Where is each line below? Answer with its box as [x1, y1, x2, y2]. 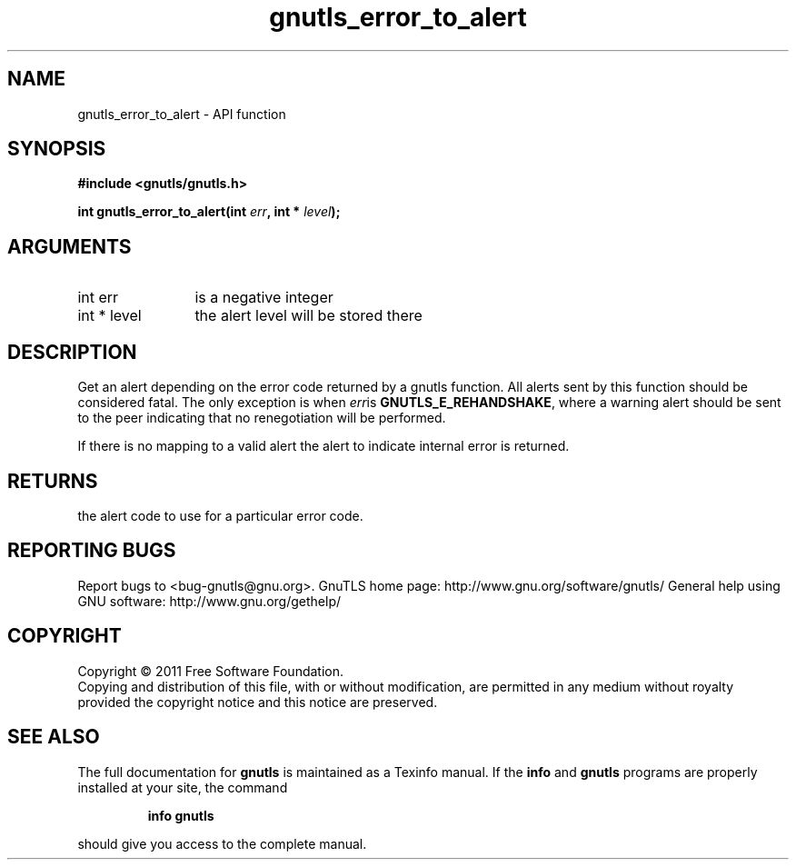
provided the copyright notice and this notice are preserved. [77, 693, 438, 710]
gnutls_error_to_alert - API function [77, 105, 286, 122]
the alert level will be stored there [194, 306, 423, 325]
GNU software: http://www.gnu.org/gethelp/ [77, 593, 342, 609]
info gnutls [147, 807, 214, 823]
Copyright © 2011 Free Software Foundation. [77, 663, 344, 679]
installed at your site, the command [77, 779, 288, 795]
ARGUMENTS [7, 234, 132, 258]
